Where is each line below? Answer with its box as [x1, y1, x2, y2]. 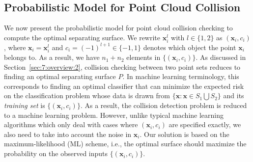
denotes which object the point [143, 42, 236, 52]
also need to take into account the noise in [4, 129, 132, 139]
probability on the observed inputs [4, 148, 108, 159]
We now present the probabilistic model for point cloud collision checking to [4, 23, 233, 33]
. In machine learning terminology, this [122, 71, 239, 81]
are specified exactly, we [169, 119, 241, 130]
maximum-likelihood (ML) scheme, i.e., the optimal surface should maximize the [4, 138, 247, 149]
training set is [4, 100, 45, 110]
